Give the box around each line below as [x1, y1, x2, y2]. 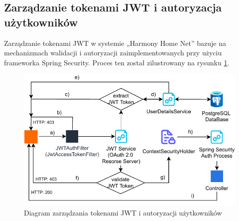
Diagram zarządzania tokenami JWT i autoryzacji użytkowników [24, 207, 222, 218]
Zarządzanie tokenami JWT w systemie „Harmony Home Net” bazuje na [4, 37, 227, 48]
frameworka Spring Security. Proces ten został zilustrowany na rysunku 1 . [4, 57, 230, 67]
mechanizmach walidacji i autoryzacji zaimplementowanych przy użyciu [4, 47, 222, 58]
